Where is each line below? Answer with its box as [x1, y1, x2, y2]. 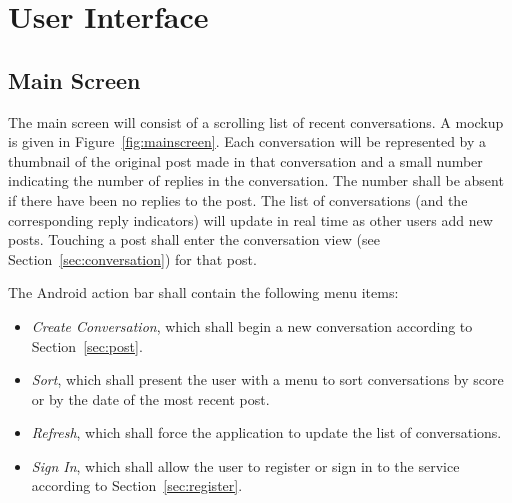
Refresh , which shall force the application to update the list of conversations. [31, 422, 502, 443]
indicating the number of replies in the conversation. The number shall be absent [8, 170, 504, 191]
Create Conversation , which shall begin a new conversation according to [31, 315, 473, 336]
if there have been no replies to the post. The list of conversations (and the [8, 189, 468, 210]
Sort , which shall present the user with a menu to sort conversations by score [31, 369, 504, 390]
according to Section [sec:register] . [31, 475, 243, 496]
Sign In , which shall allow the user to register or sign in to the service [31, 455, 460, 476]
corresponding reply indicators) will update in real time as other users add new [8, 209, 493, 230]
